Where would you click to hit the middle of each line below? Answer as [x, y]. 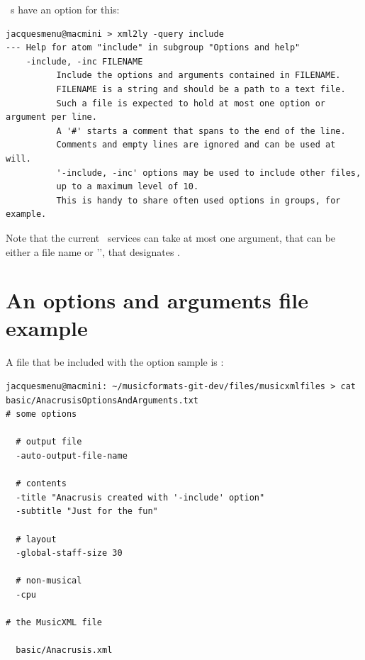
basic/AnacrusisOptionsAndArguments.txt [102, 400]
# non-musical [49, 581]
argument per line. [51, 117]
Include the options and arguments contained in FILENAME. [198, 75]
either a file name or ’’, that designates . [93, 251]
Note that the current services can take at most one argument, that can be [171, 237]
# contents [41, 484]
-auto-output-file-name [72, 455]
